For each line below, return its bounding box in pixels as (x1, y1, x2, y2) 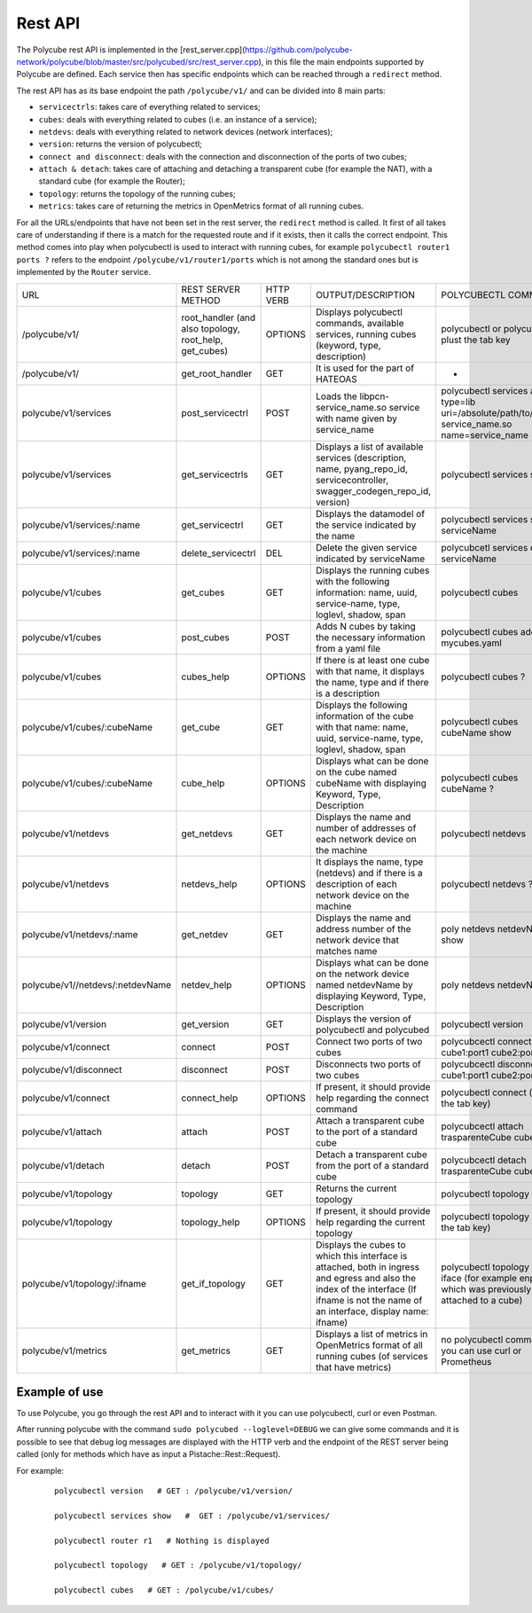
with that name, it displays (315, 665, 425, 677)
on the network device (315, 967, 410, 980)
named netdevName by (315, 978, 414, 991)
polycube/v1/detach (21, 1159, 106, 1171)
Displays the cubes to (315, 1238, 406, 1250)
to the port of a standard (315, 1125, 418, 1138)
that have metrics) (315, 1361, 392, 1374)
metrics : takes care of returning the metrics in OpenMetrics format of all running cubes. (38, 200, 364, 212)
